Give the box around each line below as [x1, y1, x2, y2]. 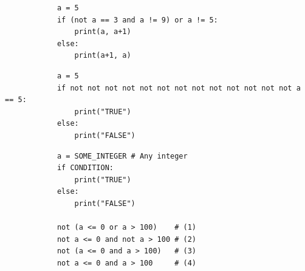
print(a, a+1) [74, 27, 131, 36]
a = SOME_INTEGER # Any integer [57, 151, 188, 160]
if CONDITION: [57, 163, 114, 173]
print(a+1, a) [74, 51, 131, 60]
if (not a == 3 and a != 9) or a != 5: [57, 15, 218, 24]
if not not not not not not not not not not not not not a [57, 83, 301, 92]
